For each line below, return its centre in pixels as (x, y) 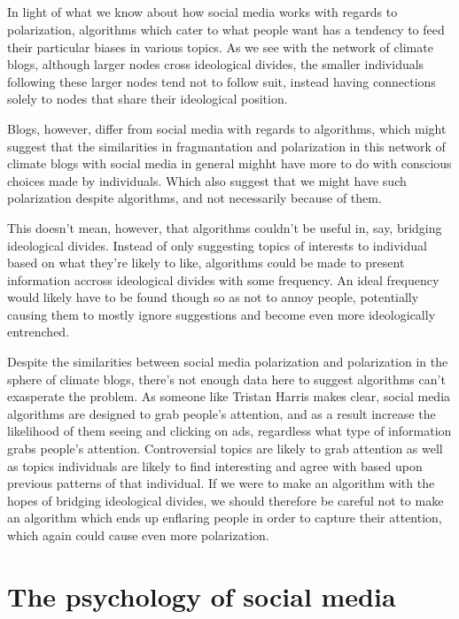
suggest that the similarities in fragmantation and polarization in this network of (226, 146)
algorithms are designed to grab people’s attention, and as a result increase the (222, 413)
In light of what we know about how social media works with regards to (202, 12)
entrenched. (39, 332)
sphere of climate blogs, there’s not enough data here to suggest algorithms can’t (226, 379)
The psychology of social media (202, 596)
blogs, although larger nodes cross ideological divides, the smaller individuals (216, 64)
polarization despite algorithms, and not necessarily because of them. (194, 198)
